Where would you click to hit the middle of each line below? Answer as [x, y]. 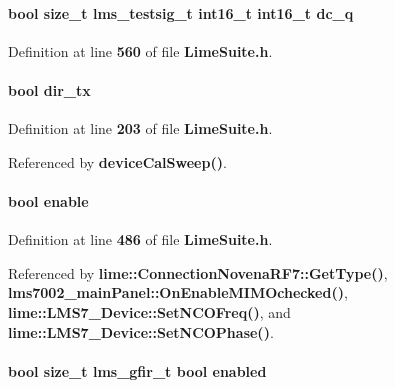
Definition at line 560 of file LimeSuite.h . [140, 50]
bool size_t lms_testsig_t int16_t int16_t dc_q [181, 12]
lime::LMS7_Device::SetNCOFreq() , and [149, 311]
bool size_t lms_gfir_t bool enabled [137, 370]
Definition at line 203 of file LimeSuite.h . [140, 128]
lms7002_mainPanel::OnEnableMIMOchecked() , [178, 292]
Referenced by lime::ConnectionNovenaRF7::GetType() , [198, 272]
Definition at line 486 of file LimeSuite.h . [140, 239]
